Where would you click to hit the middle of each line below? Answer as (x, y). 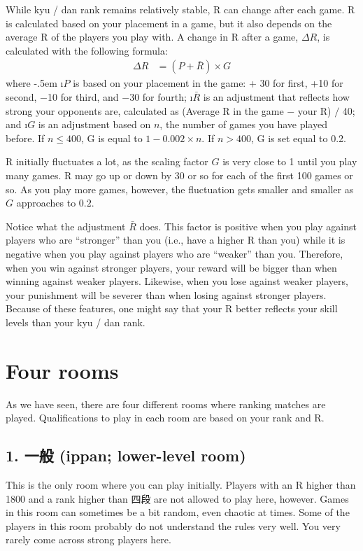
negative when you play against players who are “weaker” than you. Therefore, (175, 253)
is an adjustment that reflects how (276, 97)
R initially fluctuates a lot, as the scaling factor (107, 161)
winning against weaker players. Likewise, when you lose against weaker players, (177, 281)
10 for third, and (83, 97)
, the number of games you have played (243, 124)
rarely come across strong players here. (88, 539)
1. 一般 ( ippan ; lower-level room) (126, 455)
